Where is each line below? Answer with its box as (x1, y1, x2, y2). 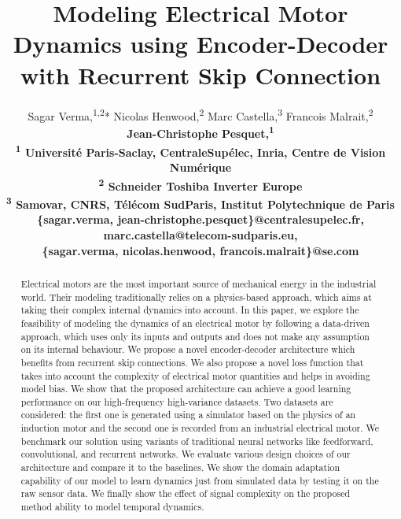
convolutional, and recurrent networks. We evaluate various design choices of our (20, 447, 351, 461)
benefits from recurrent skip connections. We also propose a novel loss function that (20, 355, 364, 369)
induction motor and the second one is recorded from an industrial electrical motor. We (20, 421, 380, 435)
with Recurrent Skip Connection (20, 58, 381, 91)
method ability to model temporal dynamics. (20, 500, 204, 513)
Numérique (169, 159, 232, 176)
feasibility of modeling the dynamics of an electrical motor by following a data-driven (20, 316, 370, 329)
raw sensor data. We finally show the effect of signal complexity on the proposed (20, 487, 351, 500)
